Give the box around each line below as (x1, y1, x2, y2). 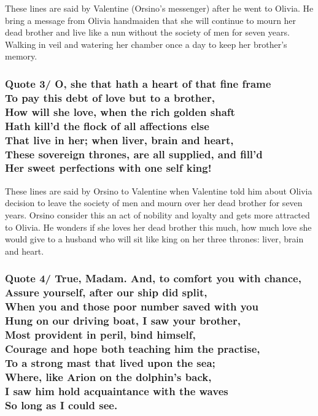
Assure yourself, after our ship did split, (5, 285, 207, 300)
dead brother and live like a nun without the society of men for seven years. (5, 26, 290, 39)
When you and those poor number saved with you (5, 299, 258, 314)
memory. (5, 50, 37, 63)
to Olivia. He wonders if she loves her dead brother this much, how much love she (5, 220, 312, 233)
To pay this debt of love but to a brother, (5, 90, 215, 105)
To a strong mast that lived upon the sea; (5, 355, 215, 370)
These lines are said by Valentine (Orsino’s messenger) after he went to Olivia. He (5, 2, 314, 14)
